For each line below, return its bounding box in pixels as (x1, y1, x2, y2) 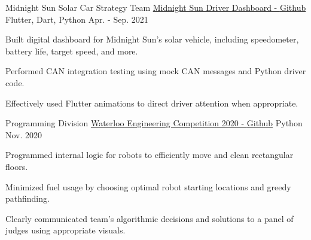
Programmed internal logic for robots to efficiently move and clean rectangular (5, 148, 294, 161)
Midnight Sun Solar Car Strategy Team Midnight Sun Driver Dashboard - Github (5, 1, 306, 13)
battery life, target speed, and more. (5, 44, 138, 57)
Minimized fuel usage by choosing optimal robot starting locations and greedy (5, 180, 291, 193)
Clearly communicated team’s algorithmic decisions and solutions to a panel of (5, 212, 294, 224)
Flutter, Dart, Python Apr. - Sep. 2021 (5, 13, 148, 25)
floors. (5, 160, 28, 172)
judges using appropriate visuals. (5, 224, 126, 236)
